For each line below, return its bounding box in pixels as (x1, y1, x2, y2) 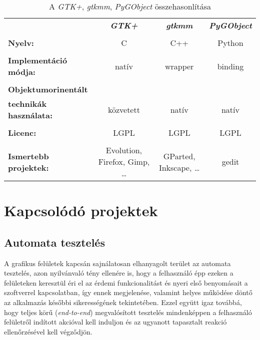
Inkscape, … (158, 161, 200, 173)
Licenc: (8, 127, 36, 138)
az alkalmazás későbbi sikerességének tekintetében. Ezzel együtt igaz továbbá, (4, 297, 242, 307)
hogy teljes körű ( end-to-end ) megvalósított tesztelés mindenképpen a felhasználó (4, 307, 252, 317)
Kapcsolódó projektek (4, 200, 158, 221)
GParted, (163, 150, 195, 162)
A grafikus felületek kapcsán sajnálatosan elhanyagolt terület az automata (4, 258, 231, 268)
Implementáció (8, 54, 67, 66)
